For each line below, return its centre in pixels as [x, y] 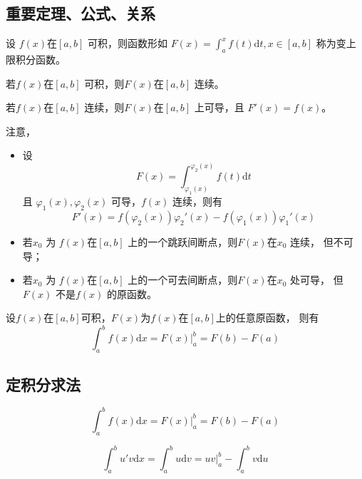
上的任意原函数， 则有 [267, 318]
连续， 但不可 [322, 241]
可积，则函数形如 [128, 43]
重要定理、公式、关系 [81, 13]
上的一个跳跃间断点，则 [183, 241]
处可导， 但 [317, 280]
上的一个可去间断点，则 [183, 280]
